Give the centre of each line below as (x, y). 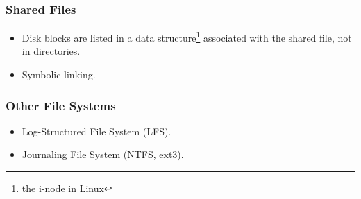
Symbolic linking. (59, 75)
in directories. (51, 51)
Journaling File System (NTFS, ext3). (103, 154)
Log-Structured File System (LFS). (96, 131)
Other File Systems (61, 105)
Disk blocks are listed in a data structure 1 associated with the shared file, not (187, 36)
